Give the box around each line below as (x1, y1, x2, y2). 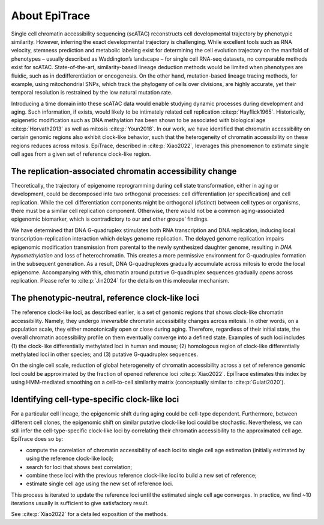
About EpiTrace (11, 9, 90, 22)
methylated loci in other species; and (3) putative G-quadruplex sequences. (11, 351, 198, 358)
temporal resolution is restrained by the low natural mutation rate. (11, 89, 173, 96)
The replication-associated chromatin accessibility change (11, 166, 237, 176)
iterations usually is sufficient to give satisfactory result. (11, 500, 149, 507)
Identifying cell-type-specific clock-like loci (11, 395, 179, 405)
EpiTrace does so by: (11, 435, 64, 443)
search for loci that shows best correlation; (26, 463, 132, 470)
